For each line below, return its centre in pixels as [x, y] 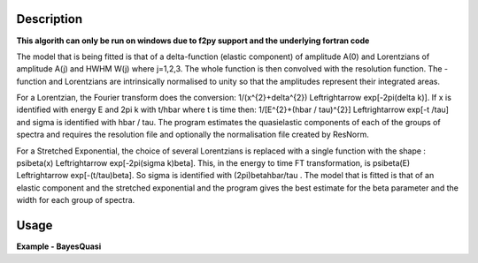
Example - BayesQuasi [59, 246]
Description [50, 19]
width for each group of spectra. [76, 200]
